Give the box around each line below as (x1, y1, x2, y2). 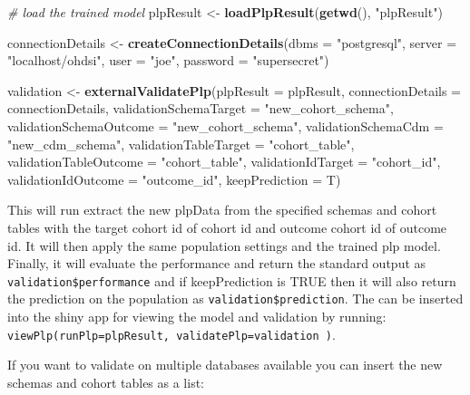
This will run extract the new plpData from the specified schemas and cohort (7, 200, 437, 219)
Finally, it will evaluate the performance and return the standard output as (7, 254, 426, 273)
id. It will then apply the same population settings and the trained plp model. (7, 236, 441, 255)
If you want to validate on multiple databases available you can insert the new (7, 355, 443, 374)
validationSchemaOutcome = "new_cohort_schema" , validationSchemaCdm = (7, 116, 444, 135)
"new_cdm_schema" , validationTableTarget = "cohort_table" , (7, 134, 355, 153)
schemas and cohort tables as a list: (7, 372, 204, 391)
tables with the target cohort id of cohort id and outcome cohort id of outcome (7, 217, 447, 236)
